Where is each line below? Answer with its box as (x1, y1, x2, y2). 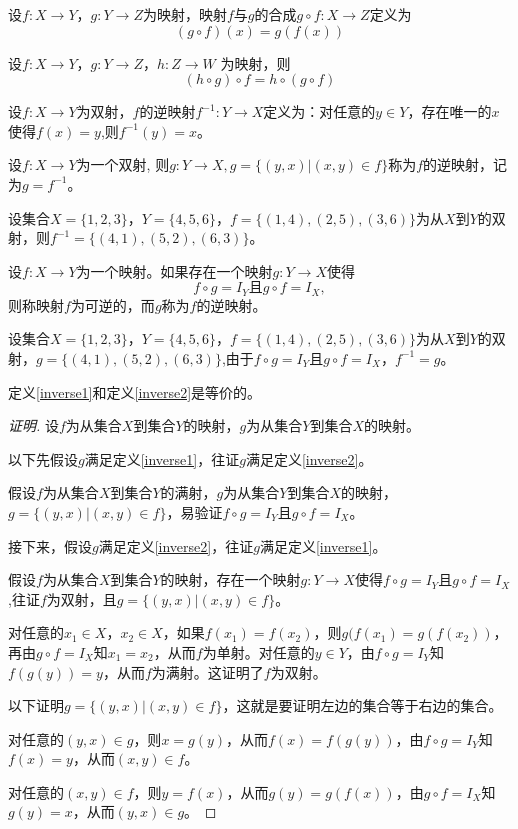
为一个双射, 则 (76, 154, 170, 175)
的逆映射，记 (423, 154, 508, 175)
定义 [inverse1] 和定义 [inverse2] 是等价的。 (8, 381, 262, 402)
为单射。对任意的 (202, 641, 315, 662)
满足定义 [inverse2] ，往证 (98, 535, 254, 556)
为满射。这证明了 (151, 661, 264, 682)
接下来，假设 (8, 535, 92, 556)
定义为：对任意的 (263, 101, 376, 122)
